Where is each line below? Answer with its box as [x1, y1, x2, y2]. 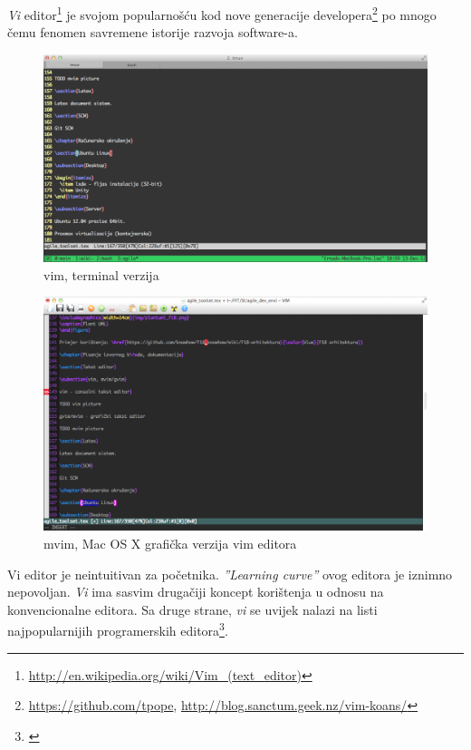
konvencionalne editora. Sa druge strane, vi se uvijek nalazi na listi [7, 599, 378, 619]
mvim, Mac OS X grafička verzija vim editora [43, 533, 297, 552]
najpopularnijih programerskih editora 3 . [7, 619, 228, 639]
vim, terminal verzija [43, 265, 159, 284]
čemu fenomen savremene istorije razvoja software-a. [7, 23, 298, 42]
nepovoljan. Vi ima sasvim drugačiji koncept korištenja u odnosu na [7, 582, 384, 601]
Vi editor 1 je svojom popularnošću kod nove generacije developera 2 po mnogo [7, 3, 437, 24]
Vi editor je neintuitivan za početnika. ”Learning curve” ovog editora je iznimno [7, 564, 453, 583]
